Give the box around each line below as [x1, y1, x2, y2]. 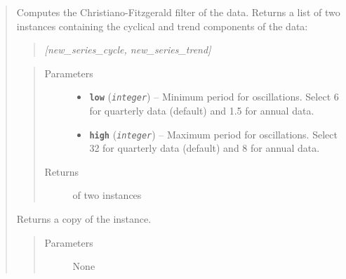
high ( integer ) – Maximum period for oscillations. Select [89, 126, 338, 141]
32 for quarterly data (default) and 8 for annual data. [89, 141, 320, 155]
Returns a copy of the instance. [16, 212, 152, 226]
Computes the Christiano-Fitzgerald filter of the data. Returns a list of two [16, 5, 340, 19]
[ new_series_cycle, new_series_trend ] [44, 42, 211, 57]
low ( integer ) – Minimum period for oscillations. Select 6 [89, 89, 339, 104]
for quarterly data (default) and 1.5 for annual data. [89, 103, 314, 118]
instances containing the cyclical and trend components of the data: [16, 18, 308, 33]
